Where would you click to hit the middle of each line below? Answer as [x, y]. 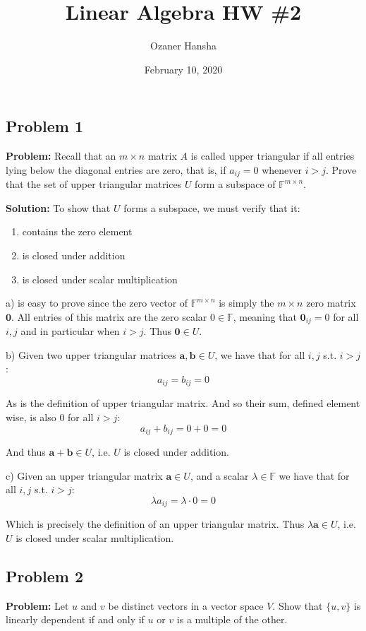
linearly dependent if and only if [75, 619]
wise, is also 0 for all [50, 417]
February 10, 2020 [183, 69]
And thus [26, 452]
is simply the [246, 303]
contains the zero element [77, 231]
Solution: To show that [58, 207]
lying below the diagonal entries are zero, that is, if [116, 169]
